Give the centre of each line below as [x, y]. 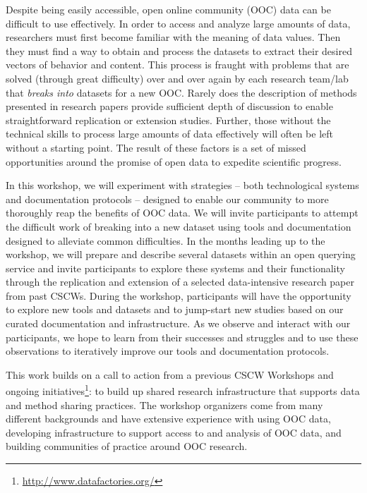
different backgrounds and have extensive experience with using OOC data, [168, 419]
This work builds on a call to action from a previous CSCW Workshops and [170, 374]
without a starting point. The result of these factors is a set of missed [156, 147]
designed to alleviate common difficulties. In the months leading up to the [166, 240]
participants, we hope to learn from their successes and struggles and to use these [182, 337]
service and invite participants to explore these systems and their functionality [175, 268]
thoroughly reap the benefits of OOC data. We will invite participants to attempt [182, 213]
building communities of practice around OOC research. [127, 446]
